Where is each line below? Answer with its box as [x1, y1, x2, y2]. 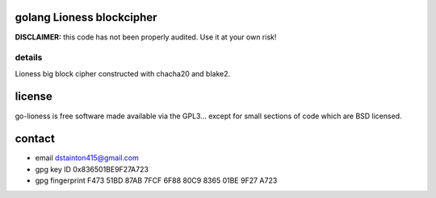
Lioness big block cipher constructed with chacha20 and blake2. [15, 68, 231, 78]
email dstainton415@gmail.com [35, 153, 139, 163]
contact [15, 132, 56, 146]
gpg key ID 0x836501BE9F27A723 [35, 164, 149, 174]
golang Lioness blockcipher [15, 10, 157, 24]
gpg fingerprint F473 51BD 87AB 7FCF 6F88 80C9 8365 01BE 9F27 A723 [35, 175, 278, 185]
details [15, 52, 43, 64]
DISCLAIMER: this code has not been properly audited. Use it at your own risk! [15, 32, 277, 42]
